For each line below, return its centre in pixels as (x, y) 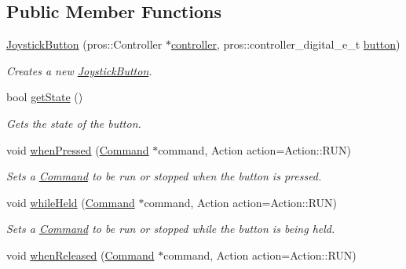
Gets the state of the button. (74, 123)
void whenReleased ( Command (80, 254)
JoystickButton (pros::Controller (84, 44)
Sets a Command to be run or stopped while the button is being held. (171, 229)
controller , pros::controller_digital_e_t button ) (285, 44)
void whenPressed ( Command (78, 149)
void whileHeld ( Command (71, 202)
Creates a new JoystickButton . (79, 70)
